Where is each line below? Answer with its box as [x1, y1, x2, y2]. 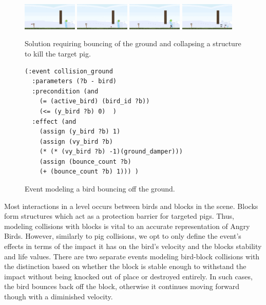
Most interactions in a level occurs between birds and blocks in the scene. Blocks [4, 200, 258, 211]
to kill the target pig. [25, 48, 91, 59]
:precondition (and [32, 87, 99, 95]
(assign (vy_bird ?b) [39, 138, 113, 145]
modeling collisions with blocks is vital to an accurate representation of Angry [4, 220, 250, 231]
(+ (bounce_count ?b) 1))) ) [39, 168, 139, 176]
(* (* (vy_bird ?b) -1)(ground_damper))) [39, 148, 183, 156]
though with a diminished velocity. [4, 291, 113, 301]
